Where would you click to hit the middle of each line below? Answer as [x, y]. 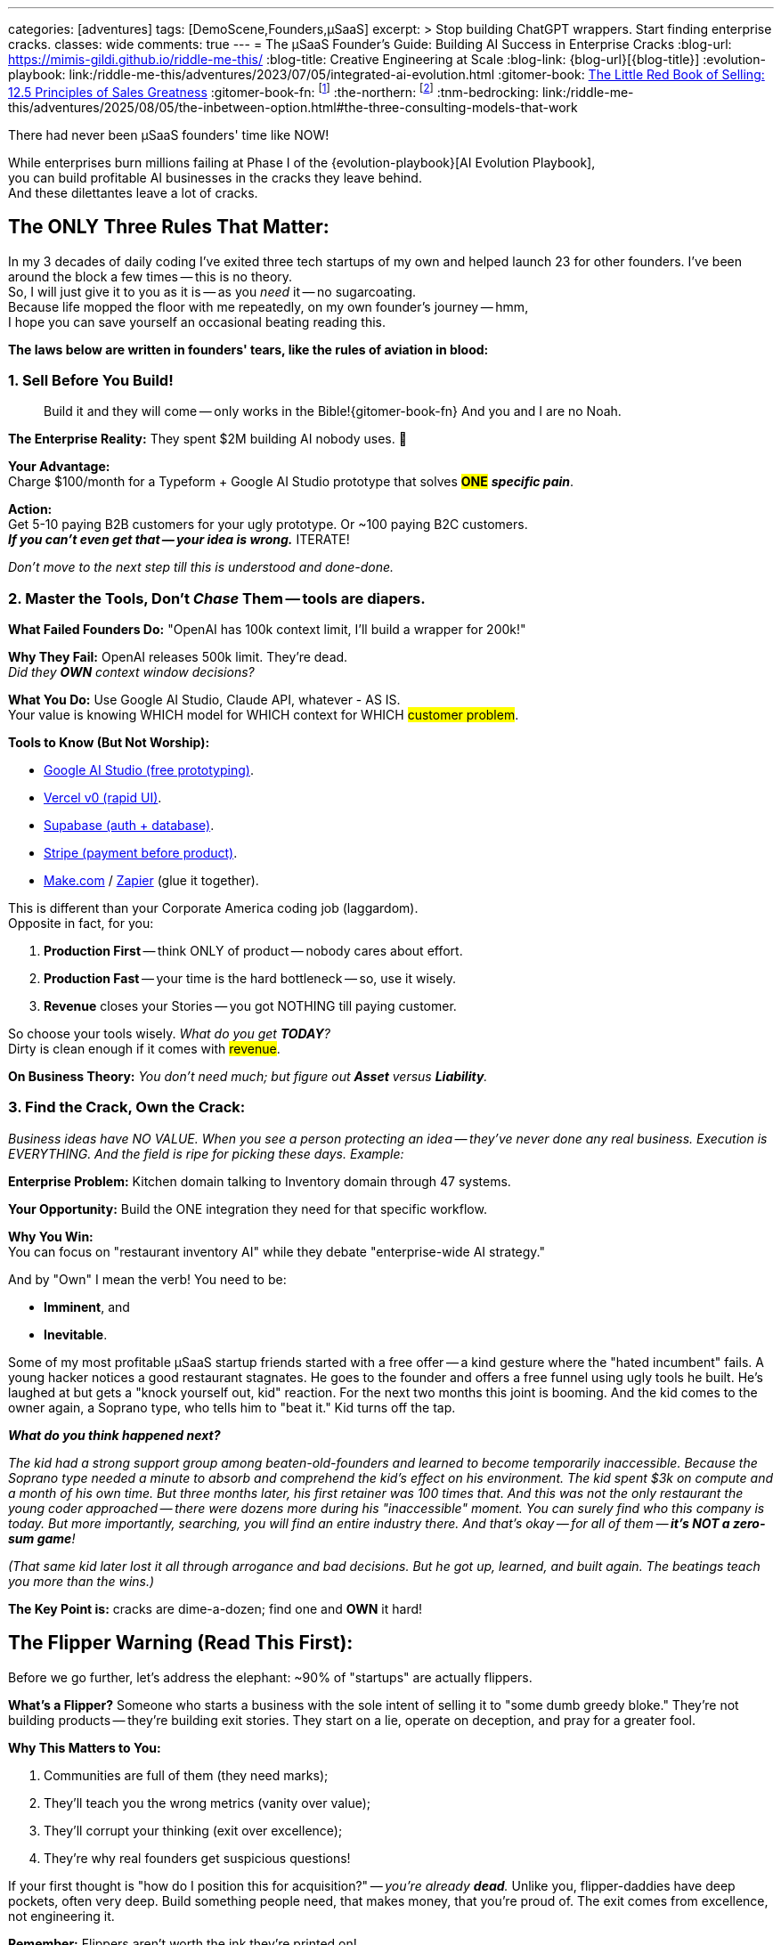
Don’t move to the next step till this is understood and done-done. [201, 567]
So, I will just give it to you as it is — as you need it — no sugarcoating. [212, 291]
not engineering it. [61, 1916]
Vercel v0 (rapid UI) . [103, 798]
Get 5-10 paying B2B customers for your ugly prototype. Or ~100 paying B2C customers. [268, 525]
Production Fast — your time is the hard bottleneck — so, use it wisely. [250, 978]
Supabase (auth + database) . [129, 825]
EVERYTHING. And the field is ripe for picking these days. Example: [206, 1153]
